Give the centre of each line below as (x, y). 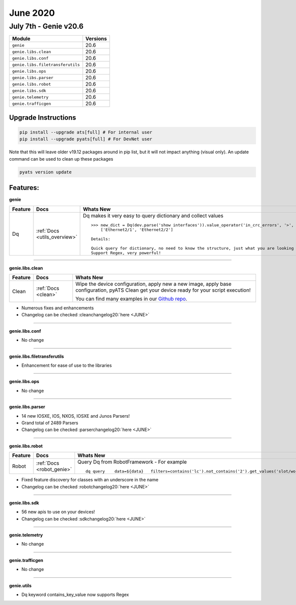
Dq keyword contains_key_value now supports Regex (75, 595)
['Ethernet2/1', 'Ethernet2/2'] (137, 230)
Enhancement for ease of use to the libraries (67, 365)
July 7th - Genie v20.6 (46, 26)
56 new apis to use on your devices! (58, 512)
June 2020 (32, 13)
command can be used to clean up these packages (61, 159)
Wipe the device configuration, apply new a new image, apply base (153, 284)
